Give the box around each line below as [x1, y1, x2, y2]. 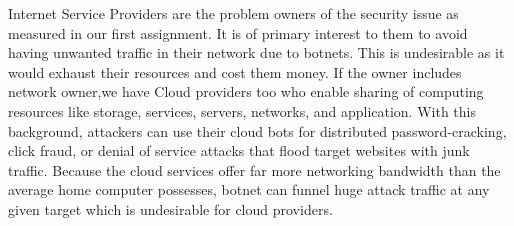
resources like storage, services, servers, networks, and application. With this [8, 100, 476, 121]
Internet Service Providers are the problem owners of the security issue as [8, 3, 459, 23]
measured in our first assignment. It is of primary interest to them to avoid [8, 22, 468, 43]
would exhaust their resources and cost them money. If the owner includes [8, 61, 462, 82]
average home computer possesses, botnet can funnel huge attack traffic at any [8, 179, 490, 200]
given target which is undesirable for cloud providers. [8, 198, 333, 219]
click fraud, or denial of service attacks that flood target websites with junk [8, 140, 470, 161]
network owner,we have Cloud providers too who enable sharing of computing [8, 81, 484, 102]
